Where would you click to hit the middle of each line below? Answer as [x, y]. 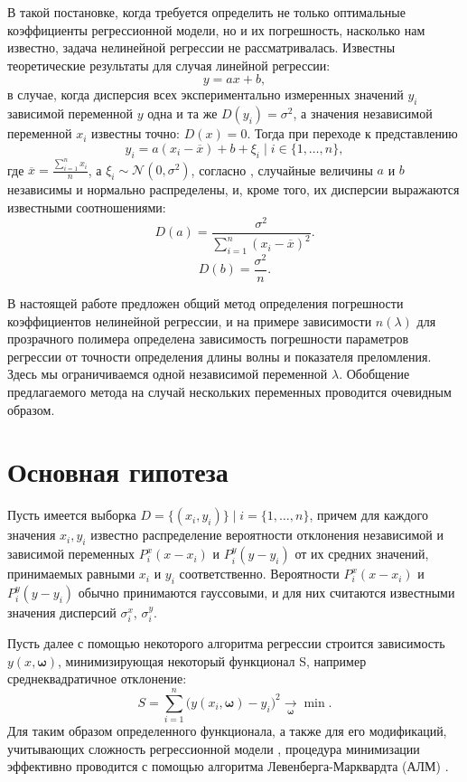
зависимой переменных [71, 554]
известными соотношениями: [87, 207]
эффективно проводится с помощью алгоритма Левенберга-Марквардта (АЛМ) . [228, 766]
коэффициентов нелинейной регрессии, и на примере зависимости [190, 320]
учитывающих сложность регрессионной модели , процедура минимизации [214, 748]
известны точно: [135, 133]
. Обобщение [374, 374]
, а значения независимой [363, 113]
